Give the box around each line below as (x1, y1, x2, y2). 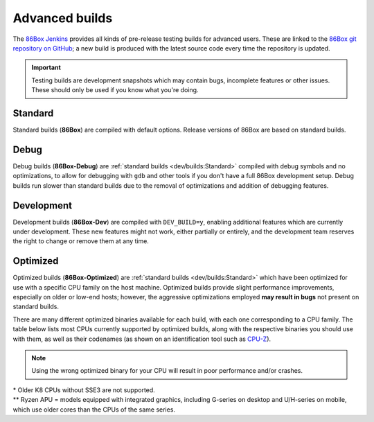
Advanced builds (12, 10, 113, 26)
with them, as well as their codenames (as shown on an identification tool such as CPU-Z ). (12, 335, 271, 343)
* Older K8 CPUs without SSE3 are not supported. (12, 385, 155, 394)
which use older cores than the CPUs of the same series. (12, 405, 176, 414)
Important (31, 63, 62, 72)
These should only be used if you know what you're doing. (31, 86, 199, 94)
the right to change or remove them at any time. (12, 237, 149, 245)
